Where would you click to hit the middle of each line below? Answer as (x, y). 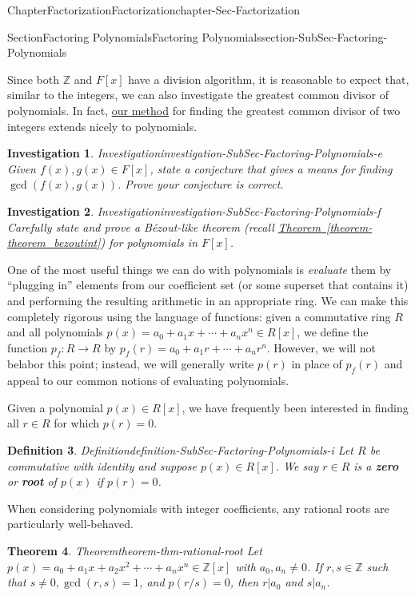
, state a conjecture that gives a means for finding (271, 168)
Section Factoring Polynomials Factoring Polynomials (134, 36)
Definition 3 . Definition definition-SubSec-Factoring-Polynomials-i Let (181, 450)
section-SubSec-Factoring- (324, 36)
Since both (33, 79)
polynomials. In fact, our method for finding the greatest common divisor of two (204, 110)
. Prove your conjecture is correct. (200, 184)
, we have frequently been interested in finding (295, 407)
